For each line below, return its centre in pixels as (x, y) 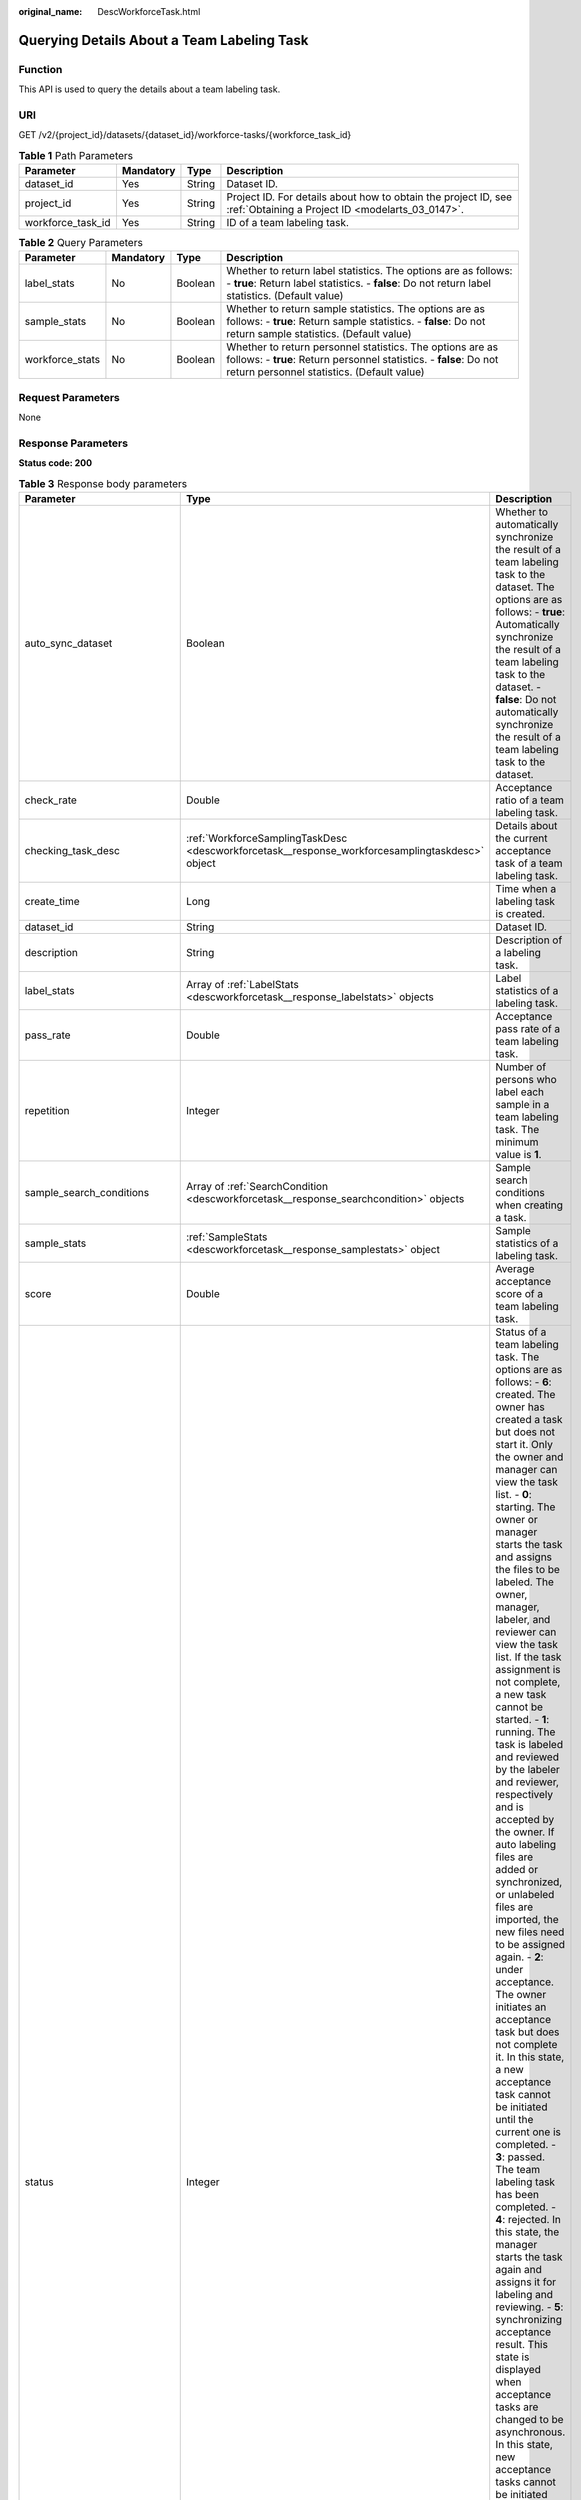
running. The (525, 1732)
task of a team (529, 863)
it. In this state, (530, 2057)
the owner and (529, 1457)
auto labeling (526, 1845)
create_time (52, 902)
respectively (524, 1795)
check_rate (50, 800)
